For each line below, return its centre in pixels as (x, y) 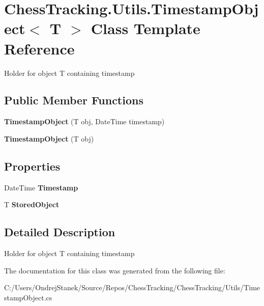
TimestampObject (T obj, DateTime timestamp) (84, 121)
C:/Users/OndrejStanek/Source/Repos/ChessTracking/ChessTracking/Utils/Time (132, 287)
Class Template (145, 28)
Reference (39, 48)
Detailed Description (60, 232)
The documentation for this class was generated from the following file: (115, 270)
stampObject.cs (28, 297)
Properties (32, 166)
